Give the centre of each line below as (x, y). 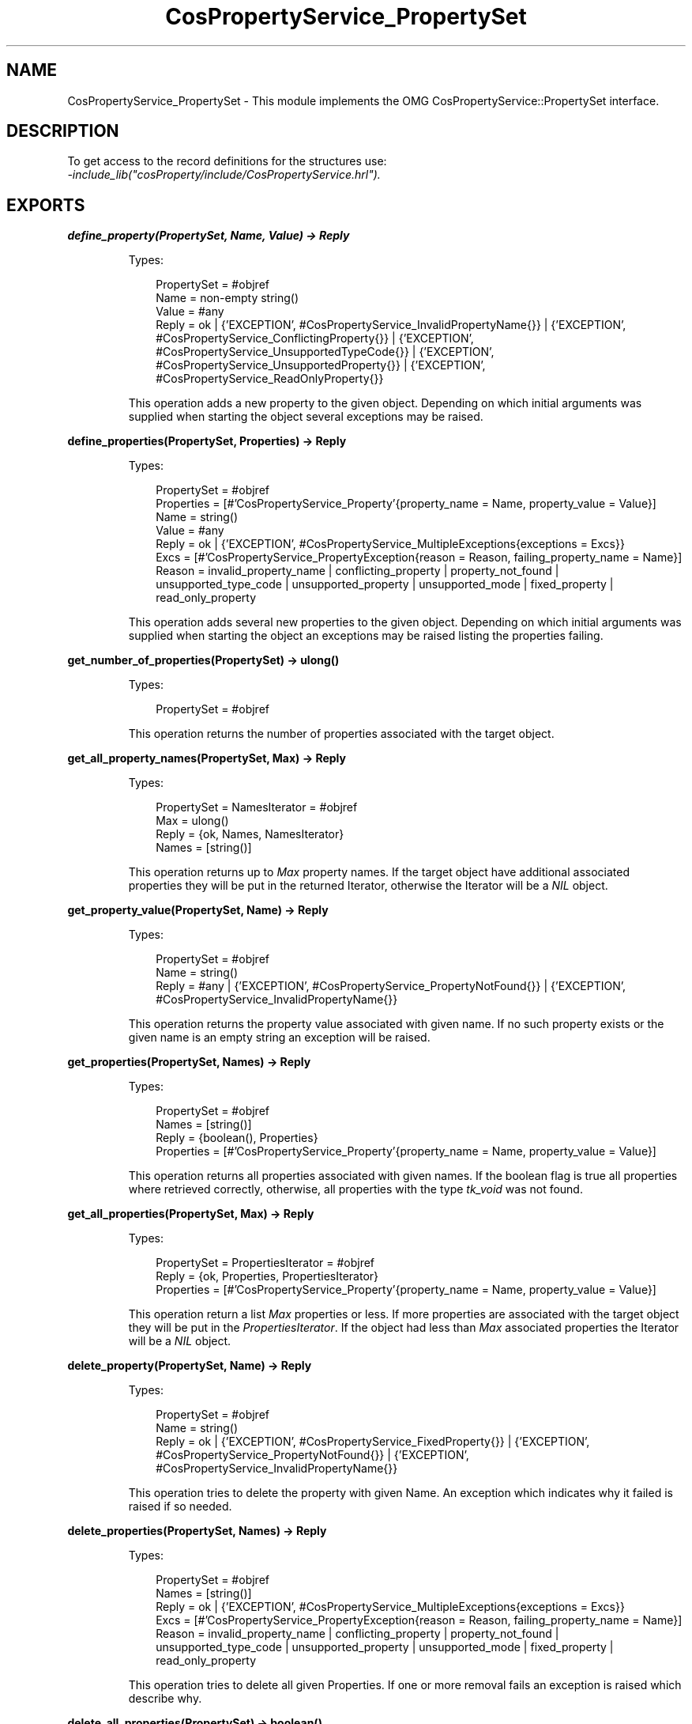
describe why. (165, 1699)
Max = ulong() (192, 821)
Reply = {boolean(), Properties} (237, 1138)
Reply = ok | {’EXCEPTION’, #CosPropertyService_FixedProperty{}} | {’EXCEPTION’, (373, 1442)
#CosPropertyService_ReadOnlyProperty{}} (270, 379)
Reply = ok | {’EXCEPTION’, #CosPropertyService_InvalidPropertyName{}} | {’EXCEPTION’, (391, 325)
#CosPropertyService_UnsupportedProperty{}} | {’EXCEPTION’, (321, 365)
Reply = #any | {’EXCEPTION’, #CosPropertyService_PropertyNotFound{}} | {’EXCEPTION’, (391, 986)
